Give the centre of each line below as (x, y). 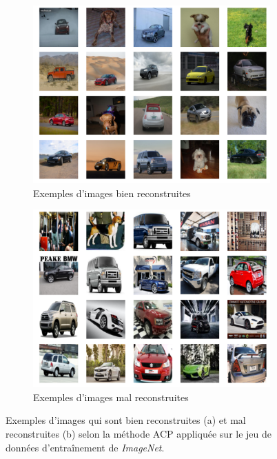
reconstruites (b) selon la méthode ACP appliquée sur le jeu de (138, 433)
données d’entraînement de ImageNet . (85, 447)
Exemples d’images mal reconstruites (111, 397)
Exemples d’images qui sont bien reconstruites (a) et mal (126, 420)
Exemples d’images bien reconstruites (112, 193)
